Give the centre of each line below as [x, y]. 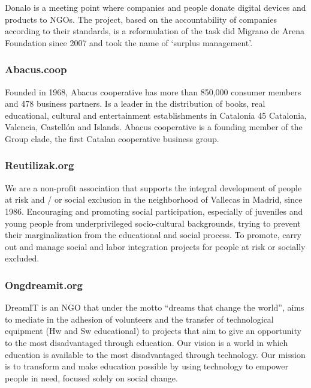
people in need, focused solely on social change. [91, 378]
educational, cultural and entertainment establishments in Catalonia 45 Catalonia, [156, 115]
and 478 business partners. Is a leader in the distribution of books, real [135, 103]
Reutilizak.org [40, 165]
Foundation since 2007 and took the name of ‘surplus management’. [129, 42]
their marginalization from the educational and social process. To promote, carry [153, 235]
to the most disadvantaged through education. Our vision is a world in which [147, 342]
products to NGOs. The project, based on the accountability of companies [141, 19]
